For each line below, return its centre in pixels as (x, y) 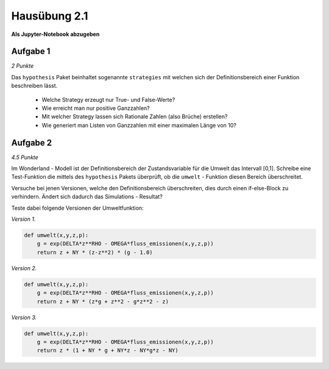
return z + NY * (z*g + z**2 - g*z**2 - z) (103, 301)
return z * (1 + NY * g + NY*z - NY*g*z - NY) (108, 350)
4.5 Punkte (25, 157)
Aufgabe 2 (32, 142)
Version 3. (24, 317)
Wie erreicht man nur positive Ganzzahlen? (96, 108)
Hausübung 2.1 (50, 16)
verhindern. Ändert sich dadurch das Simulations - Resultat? (87, 197)
